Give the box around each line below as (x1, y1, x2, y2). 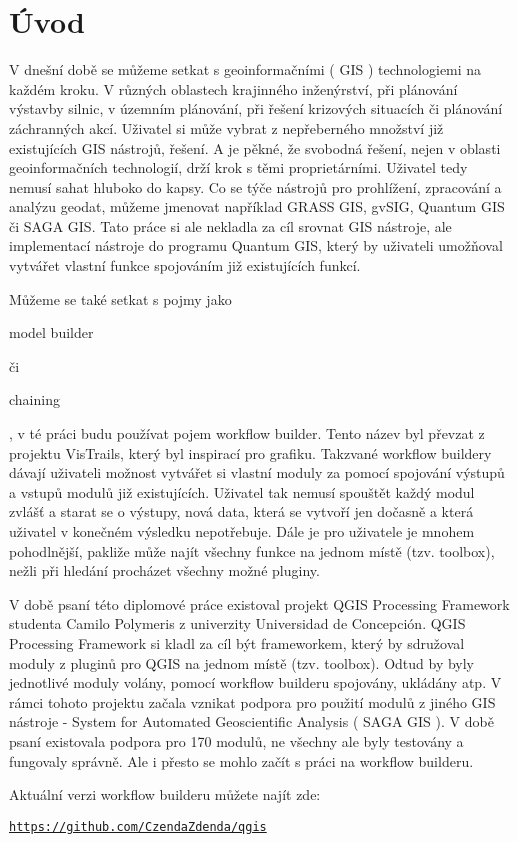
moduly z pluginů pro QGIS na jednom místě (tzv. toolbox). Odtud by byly (9, 652, 475, 673)
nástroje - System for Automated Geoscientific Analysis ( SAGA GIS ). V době (9, 711, 494, 732)
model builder (9, 322, 94, 343)
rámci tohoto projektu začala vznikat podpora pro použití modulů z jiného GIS (9, 691, 496, 712)
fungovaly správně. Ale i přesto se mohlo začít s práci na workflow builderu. (9, 750, 474, 771)
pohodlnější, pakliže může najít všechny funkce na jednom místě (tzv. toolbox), (9, 540, 495, 561)
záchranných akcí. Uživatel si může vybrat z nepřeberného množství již (9, 117, 444, 138)
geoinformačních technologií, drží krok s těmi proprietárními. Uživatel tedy (9, 157, 468, 178)
